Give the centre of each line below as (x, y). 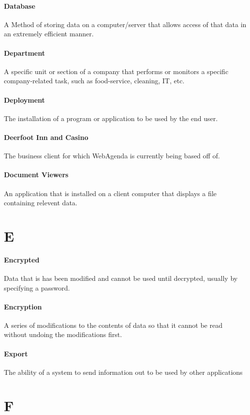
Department (24, 53)
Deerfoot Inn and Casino (46, 137)
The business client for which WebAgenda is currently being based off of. (112, 156)
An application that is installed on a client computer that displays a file (110, 193)
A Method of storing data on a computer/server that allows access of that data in (125, 24)
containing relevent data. (41, 203)
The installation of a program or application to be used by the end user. (111, 118)
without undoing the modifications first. (63, 334)
